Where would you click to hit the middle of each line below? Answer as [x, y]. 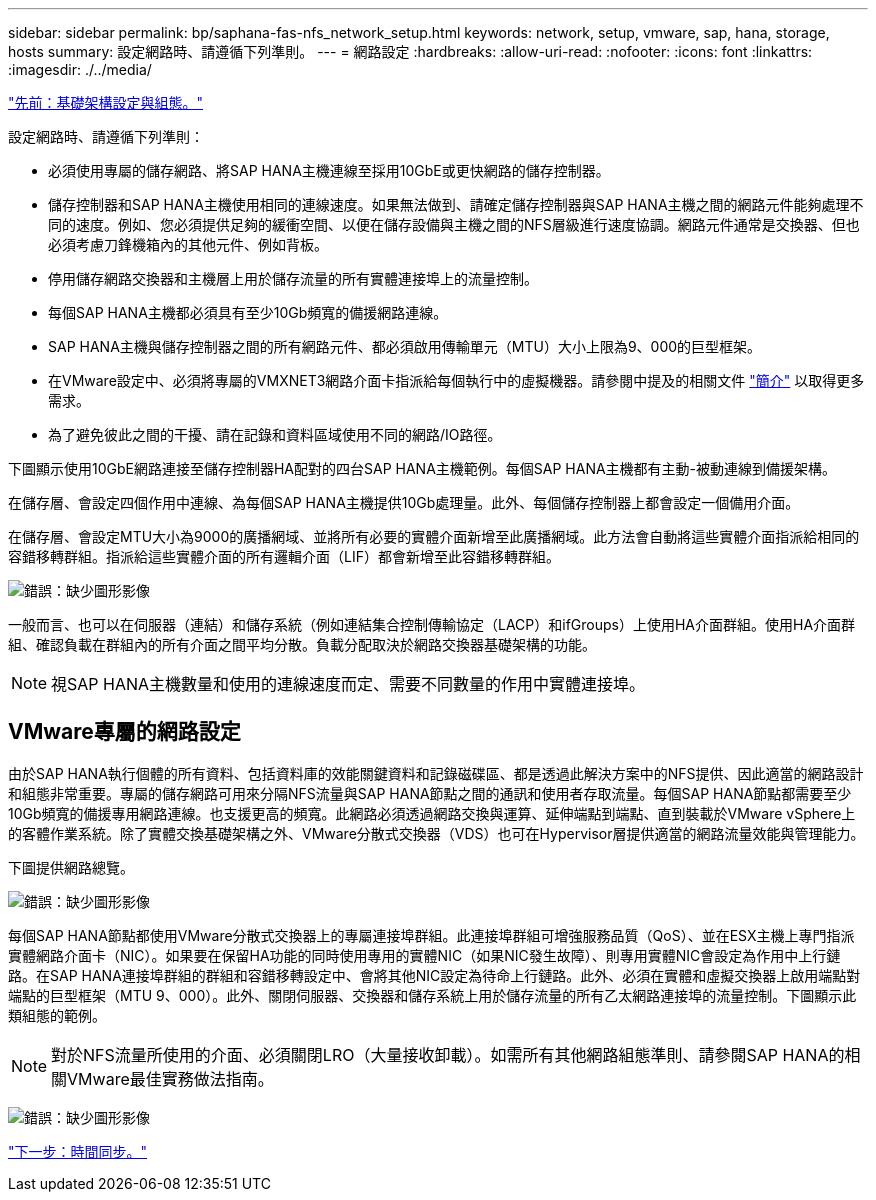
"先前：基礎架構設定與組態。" [106, 102]
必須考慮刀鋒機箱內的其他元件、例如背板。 [188, 244]
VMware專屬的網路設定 [124, 732]
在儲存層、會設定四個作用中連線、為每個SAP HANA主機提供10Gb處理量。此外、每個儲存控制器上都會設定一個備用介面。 [404, 502]
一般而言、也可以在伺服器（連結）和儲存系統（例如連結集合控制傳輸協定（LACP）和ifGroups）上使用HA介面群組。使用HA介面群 [432, 624]
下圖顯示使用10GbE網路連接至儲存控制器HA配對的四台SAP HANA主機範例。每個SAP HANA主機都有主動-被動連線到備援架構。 [422, 468]
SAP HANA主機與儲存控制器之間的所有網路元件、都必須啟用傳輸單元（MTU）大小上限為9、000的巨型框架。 [405, 346]
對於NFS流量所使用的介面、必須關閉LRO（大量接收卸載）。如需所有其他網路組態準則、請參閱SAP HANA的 [448, 1054]
